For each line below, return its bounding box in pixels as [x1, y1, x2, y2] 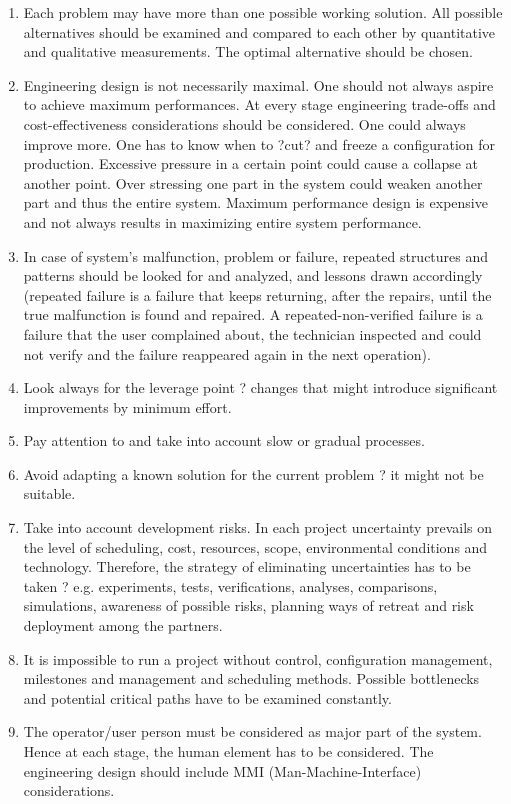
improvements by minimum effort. [23, 396, 232, 417]
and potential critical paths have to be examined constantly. [23, 687, 392, 708]
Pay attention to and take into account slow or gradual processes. [23, 430, 425, 451]
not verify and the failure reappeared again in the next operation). [23, 343, 431, 364]
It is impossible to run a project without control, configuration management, [23, 648, 493, 669]
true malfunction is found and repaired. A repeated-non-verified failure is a [23, 304, 483, 325]
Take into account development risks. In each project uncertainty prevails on [23, 517, 492, 538]
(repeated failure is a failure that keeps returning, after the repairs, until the [23, 284, 492, 305]
